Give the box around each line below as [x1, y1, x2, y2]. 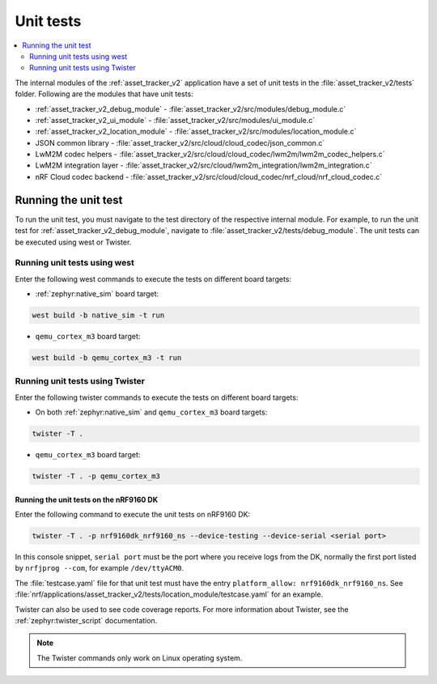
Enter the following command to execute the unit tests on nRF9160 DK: [15, 510, 251, 520]
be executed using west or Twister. [15, 237, 132, 247]
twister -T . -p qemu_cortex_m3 [32, 472, 161, 481]
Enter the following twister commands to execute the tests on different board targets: [15, 393, 299, 402]
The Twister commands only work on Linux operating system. [36, 652, 243, 663]
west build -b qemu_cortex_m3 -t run [32, 353, 182, 363]
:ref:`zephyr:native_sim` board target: [35, 289, 159, 299]
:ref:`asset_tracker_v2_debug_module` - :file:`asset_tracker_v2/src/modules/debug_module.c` [35, 104, 346, 113]
